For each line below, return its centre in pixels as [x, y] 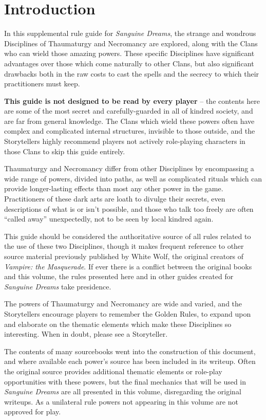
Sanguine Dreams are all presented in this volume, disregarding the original [123, 391]
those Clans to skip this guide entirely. [65, 151]
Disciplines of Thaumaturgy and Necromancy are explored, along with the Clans [131, 43]
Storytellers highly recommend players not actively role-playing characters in [125, 141]
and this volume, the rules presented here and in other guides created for [119, 276]
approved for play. [33, 412]
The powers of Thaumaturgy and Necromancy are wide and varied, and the [123, 304]
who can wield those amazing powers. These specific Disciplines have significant [129, 53]
